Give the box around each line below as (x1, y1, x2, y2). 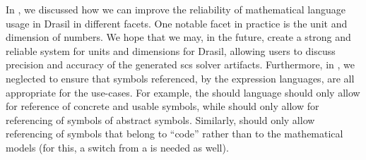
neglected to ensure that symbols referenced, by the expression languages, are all (6, 70, 355, 85)
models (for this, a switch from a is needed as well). (6, 140, 229, 154)
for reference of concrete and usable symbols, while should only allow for (6, 99, 319, 113)
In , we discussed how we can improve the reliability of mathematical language (6, 2, 346, 16)
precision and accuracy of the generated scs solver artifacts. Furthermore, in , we (6, 57, 355, 72)
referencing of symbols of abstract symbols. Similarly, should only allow (6, 112, 315, 127)
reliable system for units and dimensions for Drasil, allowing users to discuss (6, 43, 336, 58)
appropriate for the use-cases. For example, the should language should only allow (6, 85, 360, 99)
